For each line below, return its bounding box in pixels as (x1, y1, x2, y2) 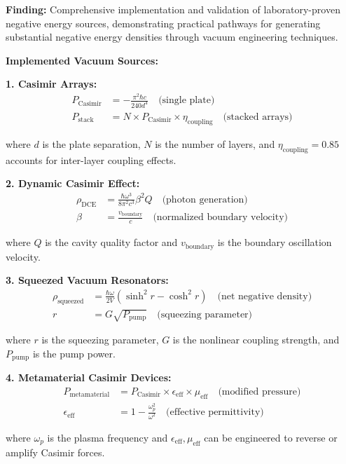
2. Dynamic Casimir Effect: (6, 176, 140, 191)
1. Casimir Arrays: (6, 76, 97, 91)
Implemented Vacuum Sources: (6, 53, 158, 67)
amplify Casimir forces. (6, 444, 105, 459)
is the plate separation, (42, 136, 141, 151)
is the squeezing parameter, (41, 332, 159, 347)
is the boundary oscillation (217, 235, 332, 250)
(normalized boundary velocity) (153, 212, 289, 223)
